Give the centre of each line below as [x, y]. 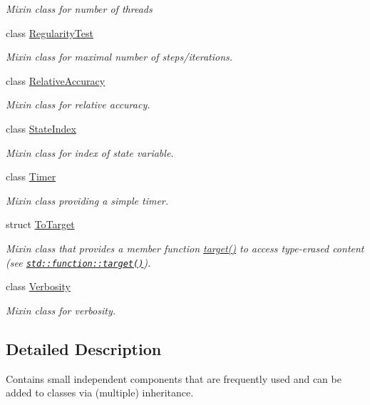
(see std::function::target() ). [78, 262]
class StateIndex [41, 128]
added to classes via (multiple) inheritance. [100, 393]
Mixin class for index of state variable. [90, 152]
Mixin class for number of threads [79, 9]
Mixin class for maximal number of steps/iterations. [119, 57]
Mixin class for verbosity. [61, 310]
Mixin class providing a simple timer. [87, 200]
